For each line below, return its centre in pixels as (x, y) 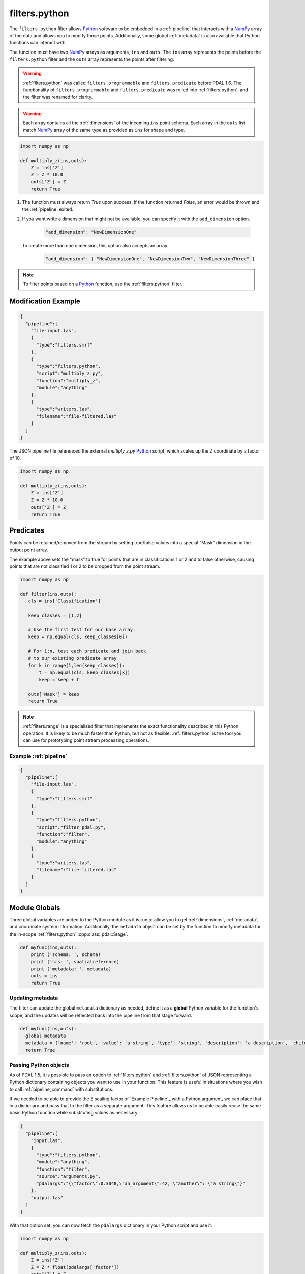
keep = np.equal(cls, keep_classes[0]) (78, 637)
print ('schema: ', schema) (66, 954)
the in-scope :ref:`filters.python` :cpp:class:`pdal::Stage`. (69, 934)
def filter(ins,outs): (48, 594)
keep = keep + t (59, 680)
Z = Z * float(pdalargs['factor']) (75, 1267)
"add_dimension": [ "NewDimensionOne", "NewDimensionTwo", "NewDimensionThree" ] (150, 259)
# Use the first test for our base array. (82, 630)
